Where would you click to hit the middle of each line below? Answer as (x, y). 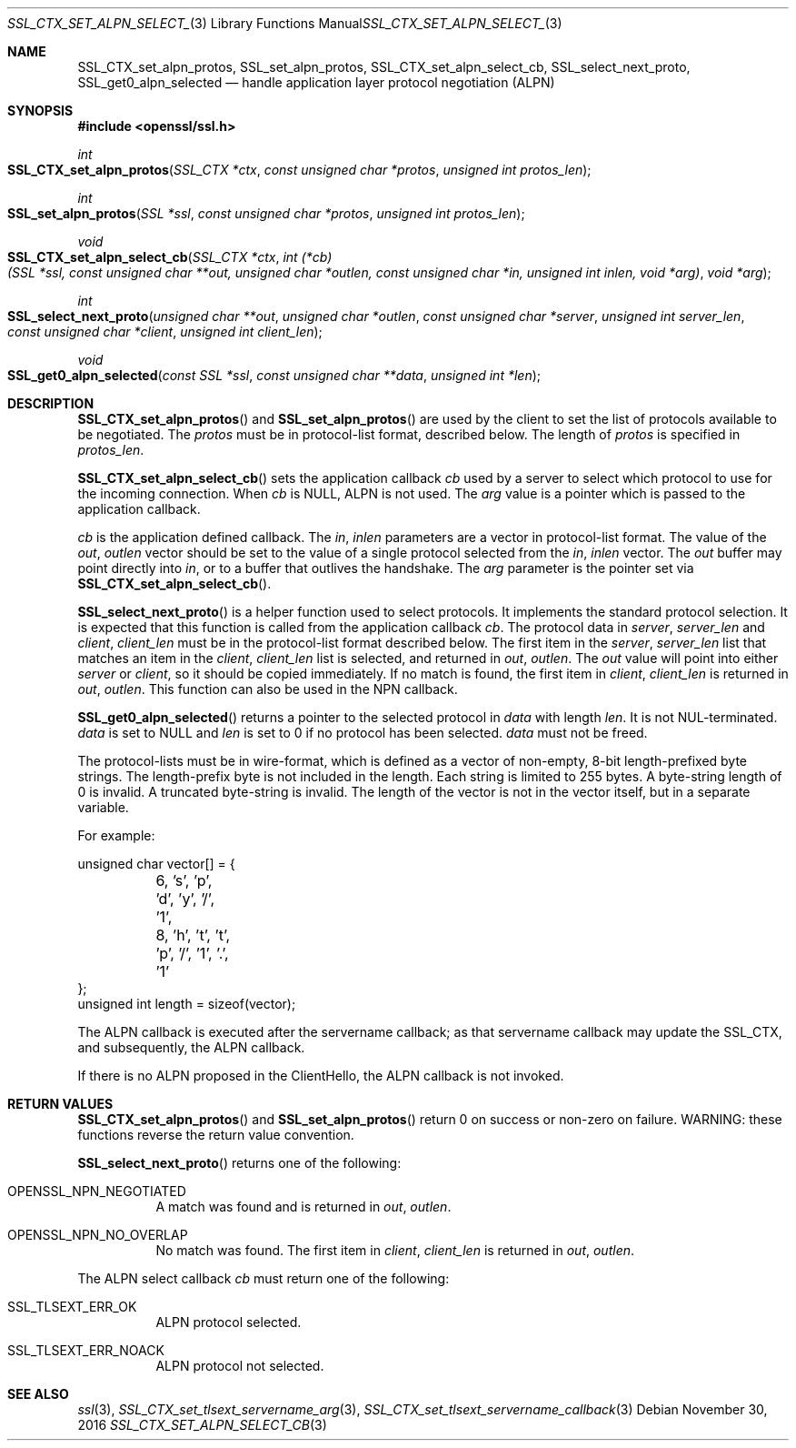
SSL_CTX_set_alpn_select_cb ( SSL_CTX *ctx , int (153, 257)
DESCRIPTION (51, 403)
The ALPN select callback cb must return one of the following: (264, 1278)
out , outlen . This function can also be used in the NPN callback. (268, 689)
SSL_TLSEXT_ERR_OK (72, 1307)
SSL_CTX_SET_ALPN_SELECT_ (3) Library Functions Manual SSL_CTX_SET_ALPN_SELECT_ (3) (285, 23)
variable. (103, 807)
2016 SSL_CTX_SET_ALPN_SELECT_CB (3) (202, 1425)
